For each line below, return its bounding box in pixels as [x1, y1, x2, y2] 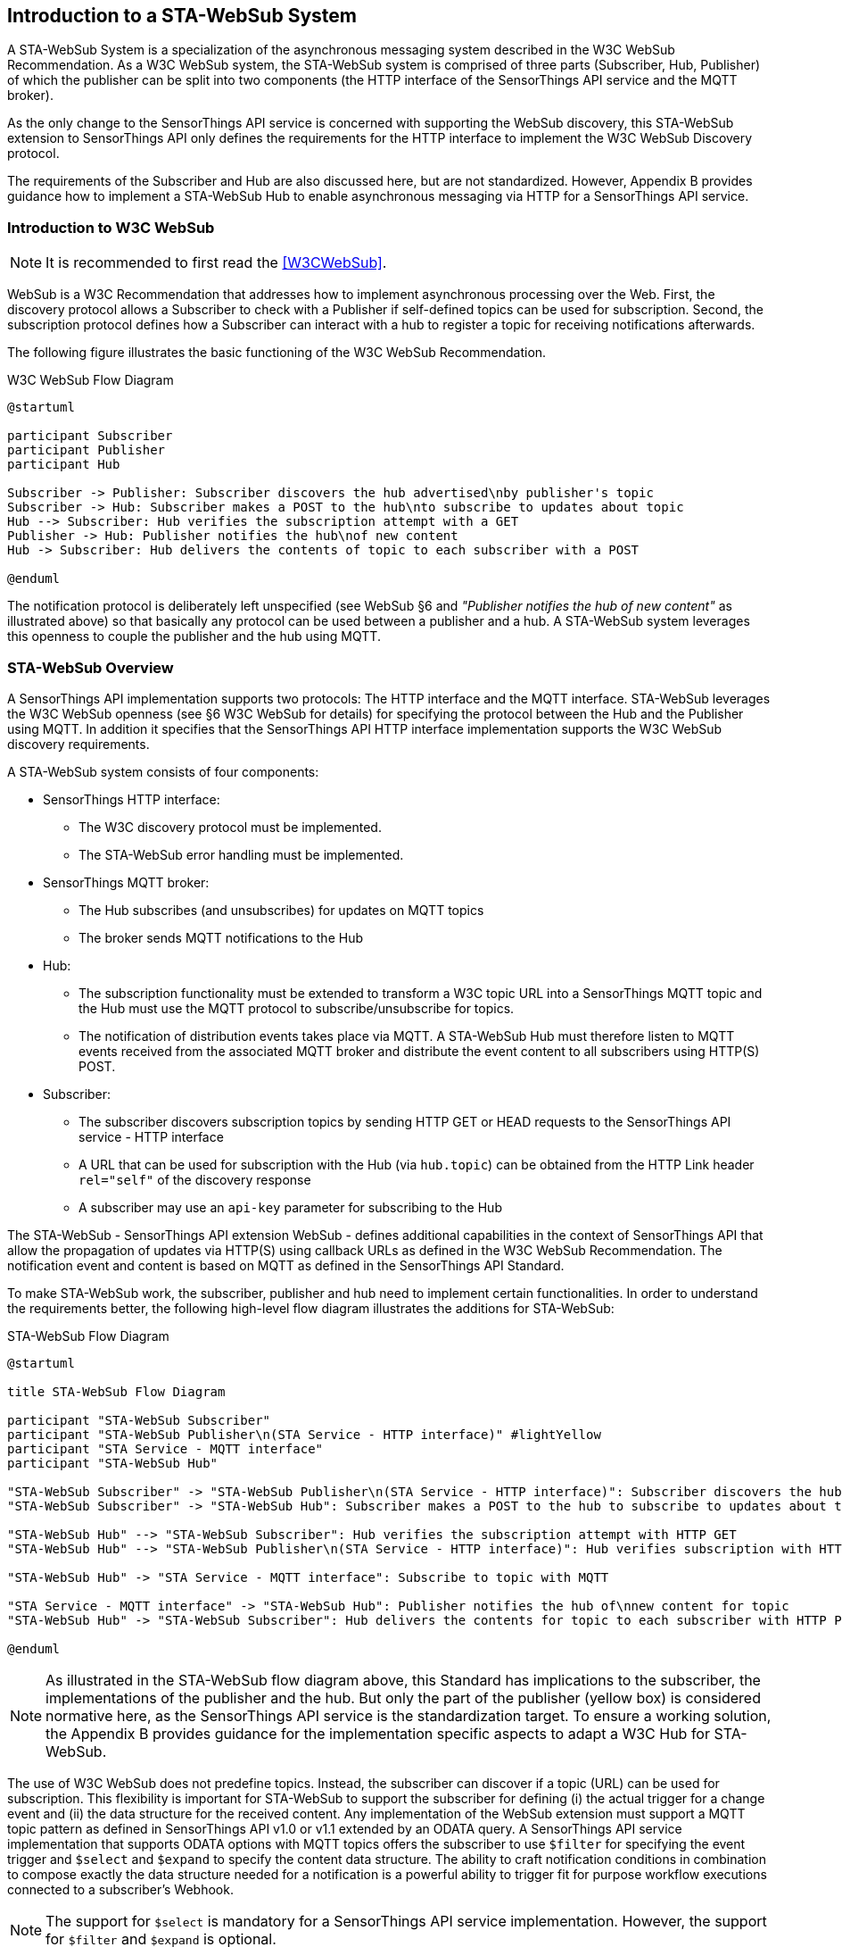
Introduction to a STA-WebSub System [7, 4, 357, 27]
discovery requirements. [7, 736, 150, 752]
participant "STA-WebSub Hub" [7, 1455, 219, 1470]
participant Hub [7, 457, 120, 472]
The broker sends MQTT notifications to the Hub [78, 929, 363, 945]
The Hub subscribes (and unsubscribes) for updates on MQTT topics [78, 902, 484, 918]
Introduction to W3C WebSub [7, 218, 215, 237]
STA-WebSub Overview [7, 658, 174, 677]
